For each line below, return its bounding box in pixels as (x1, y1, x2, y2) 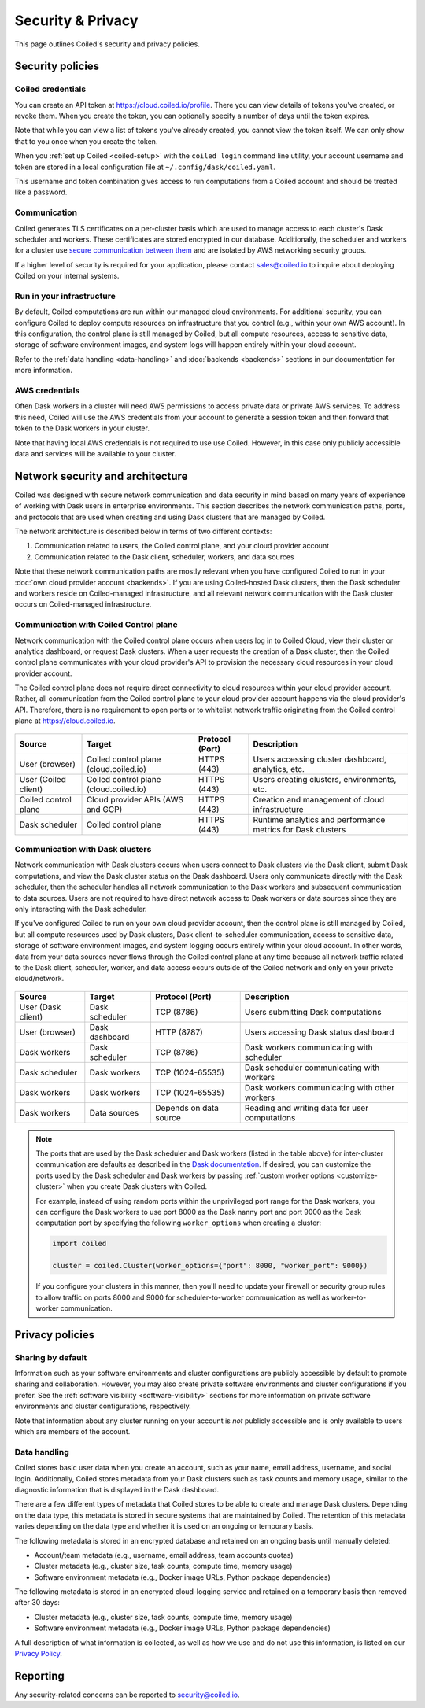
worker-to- (331, 1293, 367, 1302)
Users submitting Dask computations (244, 1006, 382, 1017)
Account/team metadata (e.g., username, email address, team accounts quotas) (34, 1550, 294, 1559)
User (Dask (19, 1002, 61, 1013)
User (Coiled (19, 773, 66, 784)
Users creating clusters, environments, (253, 773, 397, 784)
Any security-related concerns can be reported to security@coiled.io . (14, 1690, 240, 1699)
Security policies (14, 60, 100, 73)
